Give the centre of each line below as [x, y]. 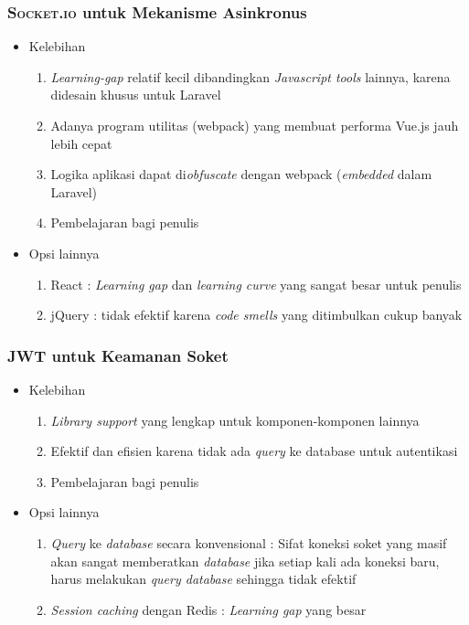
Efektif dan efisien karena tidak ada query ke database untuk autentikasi [254, 451]
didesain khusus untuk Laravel [136, 95]
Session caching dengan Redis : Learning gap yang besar [208, 609]
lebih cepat [81, 143]
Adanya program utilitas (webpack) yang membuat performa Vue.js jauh [255, 125]
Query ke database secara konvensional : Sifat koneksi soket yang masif [249, 542]
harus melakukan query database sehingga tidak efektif [203, 579]
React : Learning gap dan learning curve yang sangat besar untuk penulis [256, 284]
